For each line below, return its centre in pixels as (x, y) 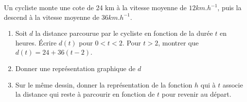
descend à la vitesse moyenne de (52, 17)
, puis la (229, 7)
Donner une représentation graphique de (75, 68)
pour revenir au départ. (196, 94)
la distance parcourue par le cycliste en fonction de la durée (124, 33)
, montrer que (178, 42)
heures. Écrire (36, 42)
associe (233, 84)
